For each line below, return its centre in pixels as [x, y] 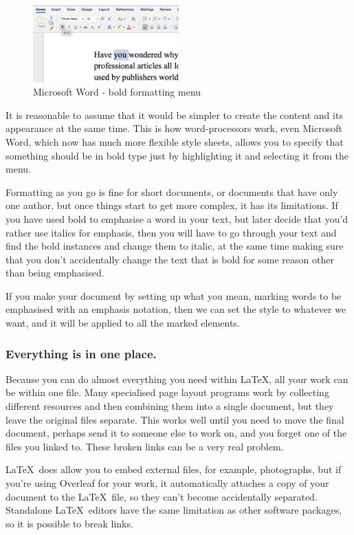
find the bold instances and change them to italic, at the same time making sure [175, 246]
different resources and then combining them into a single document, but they [170, 406]
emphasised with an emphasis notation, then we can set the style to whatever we [176, 309]
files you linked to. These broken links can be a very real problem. [145, 446]
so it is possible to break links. [69, 523]
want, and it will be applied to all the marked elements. [123, 323]
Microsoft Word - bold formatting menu [117, 92]
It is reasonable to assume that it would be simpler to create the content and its [174, 114]
